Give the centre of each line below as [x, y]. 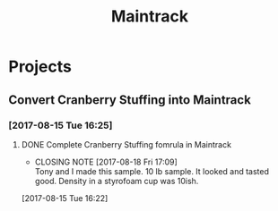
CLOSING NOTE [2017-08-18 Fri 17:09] [106, 162]
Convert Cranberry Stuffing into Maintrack [130, 100]
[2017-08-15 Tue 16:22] [65, 198]
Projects [40, 67]
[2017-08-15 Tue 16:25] [61, 125]
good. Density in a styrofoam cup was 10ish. [117, 181]
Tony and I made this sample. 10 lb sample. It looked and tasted [152, 171]
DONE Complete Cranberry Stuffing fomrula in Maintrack [126, 144]
